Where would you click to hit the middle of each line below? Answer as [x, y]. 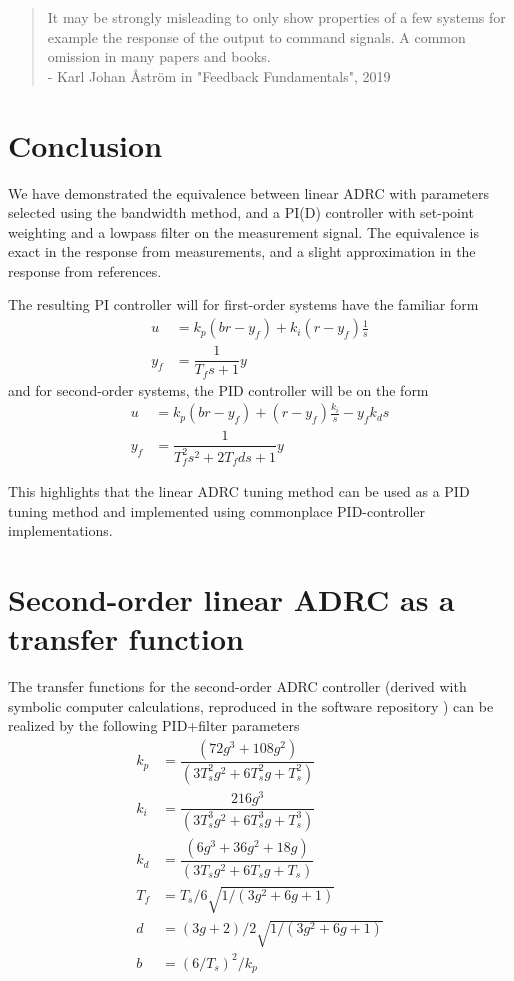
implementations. [60, 530]
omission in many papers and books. [159, 56]
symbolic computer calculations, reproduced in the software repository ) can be [251, 705]
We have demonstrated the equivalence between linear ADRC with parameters [248, 192]
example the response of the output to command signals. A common [256, 36]
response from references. [85, 270]
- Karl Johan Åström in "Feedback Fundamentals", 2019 [219, 75]
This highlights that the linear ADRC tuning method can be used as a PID [239, 491]
